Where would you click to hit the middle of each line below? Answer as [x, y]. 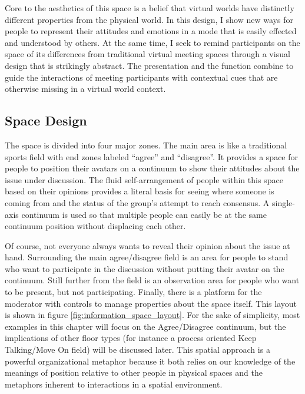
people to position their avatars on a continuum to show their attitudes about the [152, 168]
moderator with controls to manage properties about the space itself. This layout [151, 303]
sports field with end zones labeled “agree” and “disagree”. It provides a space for [152, 156]
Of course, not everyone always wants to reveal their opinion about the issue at [147, 245]
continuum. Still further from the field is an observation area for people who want [152, 280]
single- [283, 202]
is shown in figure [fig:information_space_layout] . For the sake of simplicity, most [152, 315]
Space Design [46, 120]
